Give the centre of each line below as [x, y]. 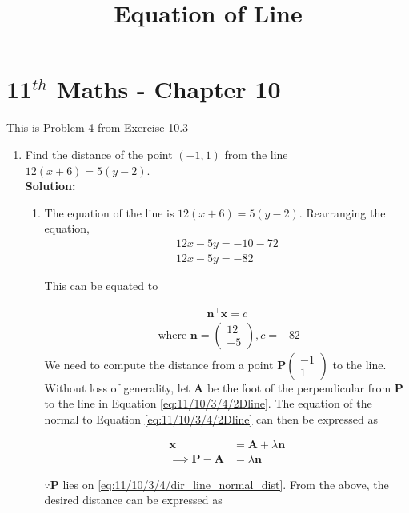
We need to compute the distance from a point [159, 364]
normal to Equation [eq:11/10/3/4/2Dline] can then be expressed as [211, 418]
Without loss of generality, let [117, 387]
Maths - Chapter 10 [168, 89]
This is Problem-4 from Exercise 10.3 [98, 127]
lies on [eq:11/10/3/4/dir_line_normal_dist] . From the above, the [226, 484]
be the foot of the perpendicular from [299, 387]
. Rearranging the [342, 212]
